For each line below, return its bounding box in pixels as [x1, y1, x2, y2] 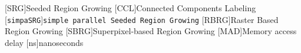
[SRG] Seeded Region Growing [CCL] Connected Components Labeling [5, 2, 256, 14]
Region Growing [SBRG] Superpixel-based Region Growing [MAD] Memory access [5, 25, 297, 37]
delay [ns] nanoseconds [5, 36, 84, 48]
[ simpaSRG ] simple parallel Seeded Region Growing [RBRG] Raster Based [5, 13, 279, 25]
